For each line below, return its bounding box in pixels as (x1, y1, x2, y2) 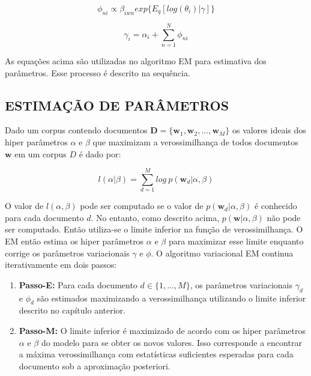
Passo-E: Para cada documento (19, 278, 137, 291)
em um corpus (14, 147, 67, 160)
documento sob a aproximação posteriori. (19, 359, 171, 372)
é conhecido (254, 199, 297, 212)
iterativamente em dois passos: (5, 258, 117, 271)
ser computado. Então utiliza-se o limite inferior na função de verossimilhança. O (5, 223, 303, 235)
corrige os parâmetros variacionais (5, 246, 130, 259)
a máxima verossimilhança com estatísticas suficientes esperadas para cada (19, 348, 294, 360)
